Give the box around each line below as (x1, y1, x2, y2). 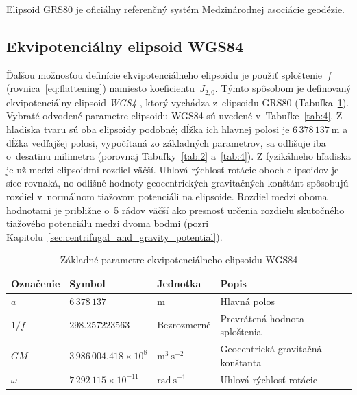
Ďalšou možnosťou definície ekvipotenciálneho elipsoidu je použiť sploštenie (6, 67, 323, 82)
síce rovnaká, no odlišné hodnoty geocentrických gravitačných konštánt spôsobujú (6, 176, 349, 190)
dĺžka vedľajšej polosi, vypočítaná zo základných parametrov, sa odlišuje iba (6, 135, 326, 149)
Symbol (69, 276, 106, 290)
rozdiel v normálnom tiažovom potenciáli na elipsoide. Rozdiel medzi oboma (6, 189, 328, 203)
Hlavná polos (220, 294, 275, 308)
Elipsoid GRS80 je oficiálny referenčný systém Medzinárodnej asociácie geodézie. (6, 2, 345, 16)
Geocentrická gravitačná (220, 342, 322, 356)
